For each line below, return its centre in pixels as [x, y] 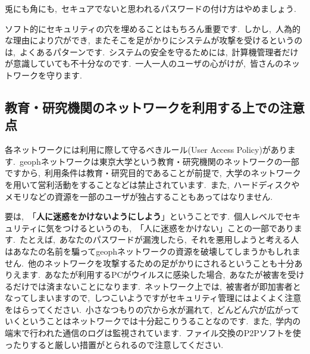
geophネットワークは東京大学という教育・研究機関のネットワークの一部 [159, 161]
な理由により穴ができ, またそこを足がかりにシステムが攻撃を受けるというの [154, 40]
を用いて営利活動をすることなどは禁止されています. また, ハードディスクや [152, 184]
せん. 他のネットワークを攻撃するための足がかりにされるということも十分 [150, 263]
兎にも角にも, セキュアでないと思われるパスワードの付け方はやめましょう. [151, 8]
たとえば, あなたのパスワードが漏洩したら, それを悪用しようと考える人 [159, 239]
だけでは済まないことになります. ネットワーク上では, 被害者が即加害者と [157, 286]
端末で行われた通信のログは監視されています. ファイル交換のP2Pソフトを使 [153, 333]
